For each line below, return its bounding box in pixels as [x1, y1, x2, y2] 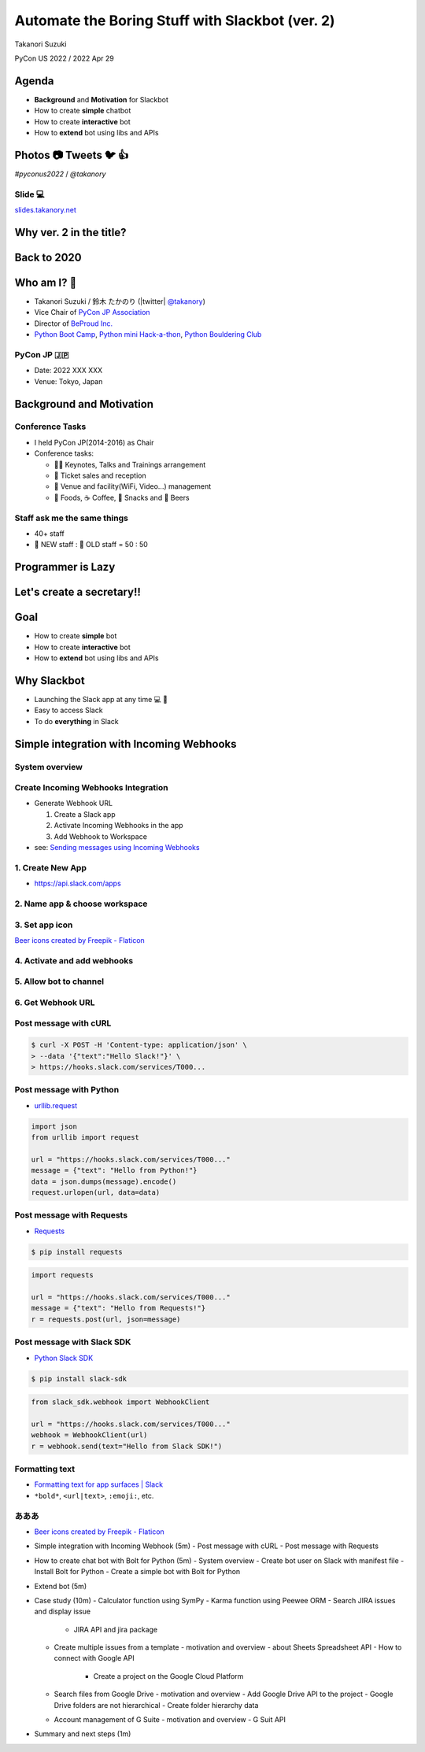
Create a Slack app [54, 809, 116, 819]
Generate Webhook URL [34, 799, 113, 808]
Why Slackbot [14, 674, 86, 687]
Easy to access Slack [34, 705, 103, 715]
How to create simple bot [34, 631, 117, 641]
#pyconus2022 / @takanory [14, 169, 106, 179]
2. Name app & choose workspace [14, 898, 148, 909]
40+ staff [34, 528, 65, 538]
